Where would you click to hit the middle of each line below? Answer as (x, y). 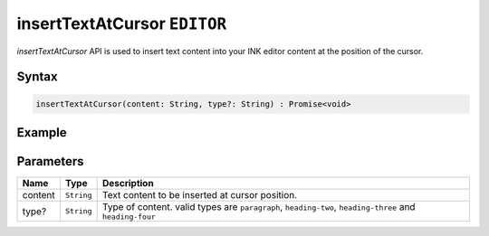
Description (128, 184)
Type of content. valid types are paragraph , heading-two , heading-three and (259, 207)
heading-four (129, 217)
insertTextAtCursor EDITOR (122, 24)
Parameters (50, 161)
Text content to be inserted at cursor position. (200, 195)
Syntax (37, 77)
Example (42, 132)
